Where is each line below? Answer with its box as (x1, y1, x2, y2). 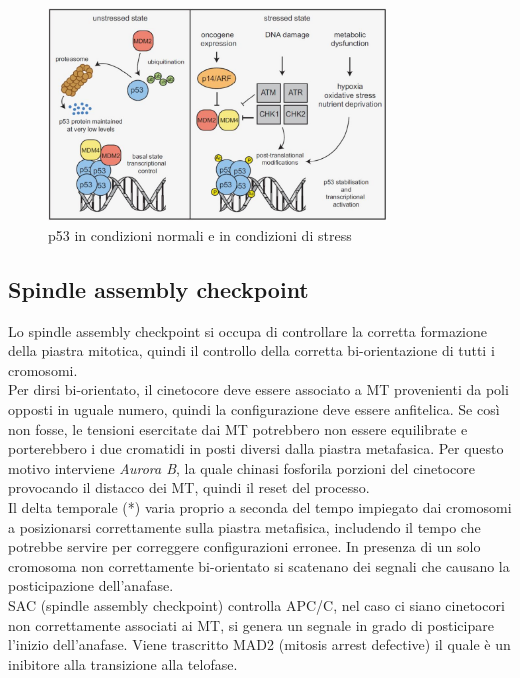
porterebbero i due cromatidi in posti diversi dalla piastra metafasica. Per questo (8, 438, 504, 459)
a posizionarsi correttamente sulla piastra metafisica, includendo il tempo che (8, 516, 481, 537)
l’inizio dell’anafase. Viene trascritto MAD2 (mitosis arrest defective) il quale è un (8, 634, 511, 655)
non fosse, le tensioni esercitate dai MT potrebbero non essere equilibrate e (8, 418, 468, 439)
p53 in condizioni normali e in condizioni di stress (48, 224, 352, 245)
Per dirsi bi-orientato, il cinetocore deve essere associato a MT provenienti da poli (8, 379, 509, 400)
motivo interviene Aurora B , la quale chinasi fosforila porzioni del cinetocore (8, 457, 476, 478)
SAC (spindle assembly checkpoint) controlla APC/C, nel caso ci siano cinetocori (8, 595, 505, 616)
